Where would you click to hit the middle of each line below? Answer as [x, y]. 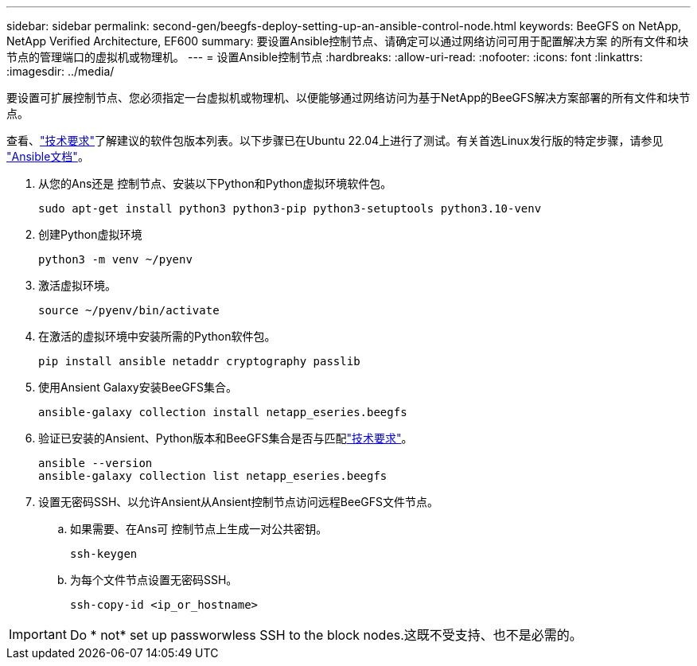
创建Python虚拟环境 [90, 234]
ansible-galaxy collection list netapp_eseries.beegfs [213, 476]
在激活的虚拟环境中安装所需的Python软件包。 [157, 336]
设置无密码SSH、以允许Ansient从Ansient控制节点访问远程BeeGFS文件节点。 [238, 502]
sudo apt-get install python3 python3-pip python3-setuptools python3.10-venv [290, 208]
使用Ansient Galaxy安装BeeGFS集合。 [138, 387]
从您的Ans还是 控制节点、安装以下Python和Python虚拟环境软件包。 [215, 183]
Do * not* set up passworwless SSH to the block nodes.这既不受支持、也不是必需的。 [326, 635]
